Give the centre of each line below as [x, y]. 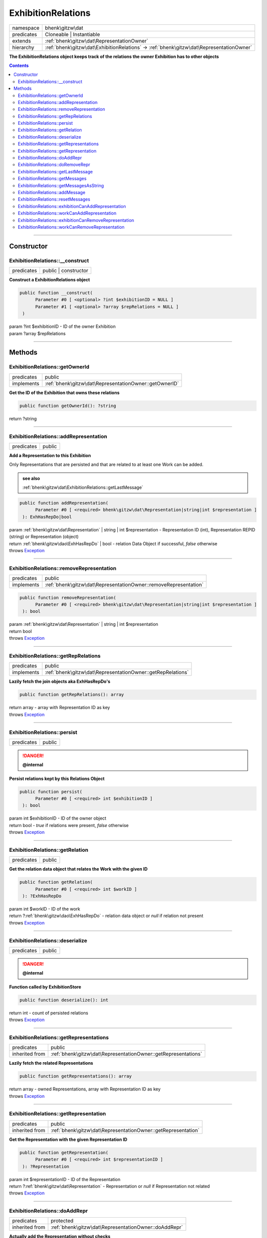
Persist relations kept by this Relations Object [57, 778]
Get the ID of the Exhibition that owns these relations [64, 392]
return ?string [23, 418]
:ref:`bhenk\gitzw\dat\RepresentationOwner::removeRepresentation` [124, 585]
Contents [19, 65]
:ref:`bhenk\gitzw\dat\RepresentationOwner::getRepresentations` [126, 1054]
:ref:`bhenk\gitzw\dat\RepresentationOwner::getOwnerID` [112, 383]
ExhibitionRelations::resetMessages [54, 199]
